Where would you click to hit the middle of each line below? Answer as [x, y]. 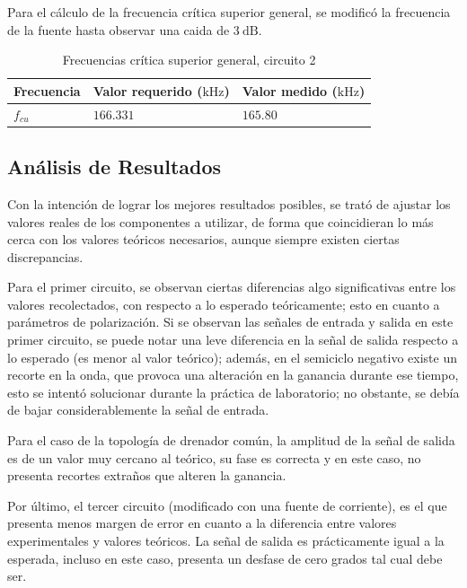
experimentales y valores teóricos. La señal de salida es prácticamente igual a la [226, 541]
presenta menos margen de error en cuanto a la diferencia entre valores [202, 523]
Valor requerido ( [148, 90]
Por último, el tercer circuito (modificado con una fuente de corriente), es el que [227, 505]
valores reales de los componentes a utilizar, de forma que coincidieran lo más [220, 221]
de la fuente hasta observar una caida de [119, 29]
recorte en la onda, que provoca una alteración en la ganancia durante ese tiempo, [233, 375]
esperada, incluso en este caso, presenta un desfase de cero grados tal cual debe [225, 558]
